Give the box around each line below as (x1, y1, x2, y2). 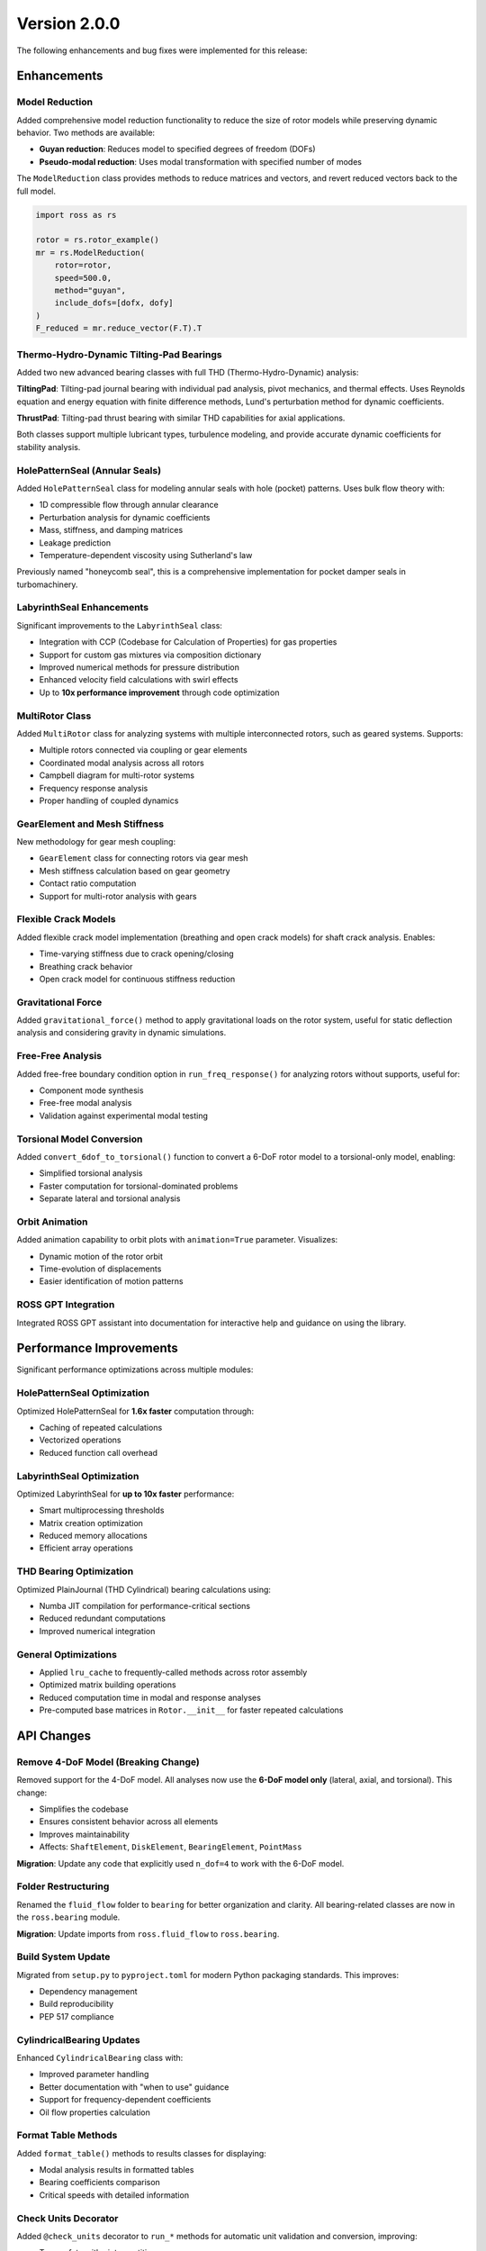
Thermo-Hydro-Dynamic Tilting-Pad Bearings (16, 348, 222, 360)
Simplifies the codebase (39, 1804, 130, 1814)
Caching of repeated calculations (39, 1422, 163, 1433)
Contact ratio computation (39, 878, 137, 889)
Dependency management (39, 1986, 139, 1997)
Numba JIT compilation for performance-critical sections (39, 1600, 251, 1611)
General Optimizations (16, 1648, 117, 1660)
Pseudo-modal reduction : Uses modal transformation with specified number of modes (39, 156, 362, 167)
